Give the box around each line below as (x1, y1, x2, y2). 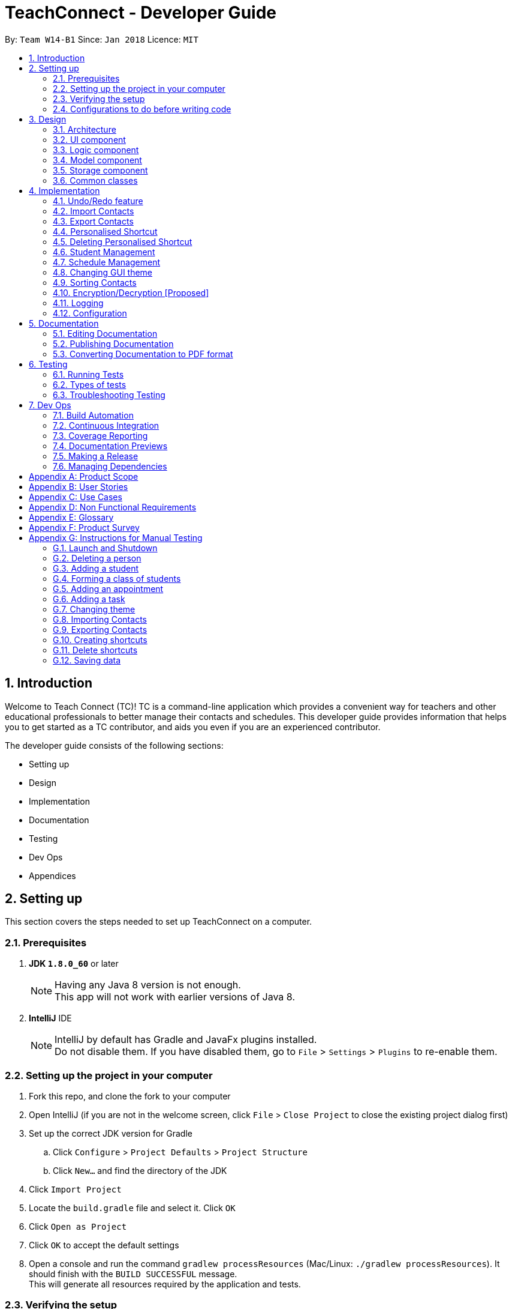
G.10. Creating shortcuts (53, 634, 147, 645)
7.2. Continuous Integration (53, 420, 159, 431)
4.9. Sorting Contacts (53, 277, 137, 288)
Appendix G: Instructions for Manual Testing (29, 532, 203, 543)
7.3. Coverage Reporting (53, 430, 148, 441)
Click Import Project (29, 1184, 122, 1194)
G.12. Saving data (53, 654, 121, 665)
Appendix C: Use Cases (29, 491, 122, 502)
